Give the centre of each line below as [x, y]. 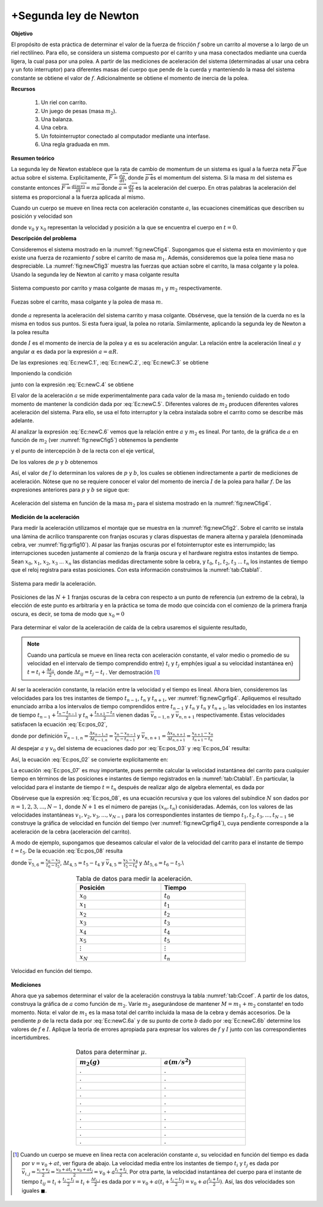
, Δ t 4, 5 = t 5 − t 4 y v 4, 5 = [91, 863]
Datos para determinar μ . [111, 1052]
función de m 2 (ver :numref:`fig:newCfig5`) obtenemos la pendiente [95, 441]
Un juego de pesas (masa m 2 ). [79, 112]
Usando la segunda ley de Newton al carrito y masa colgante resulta [95, 274]
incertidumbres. [31, 1037]
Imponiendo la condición [41, 374]
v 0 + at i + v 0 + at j [74, 1170]
